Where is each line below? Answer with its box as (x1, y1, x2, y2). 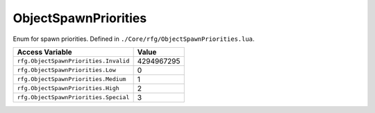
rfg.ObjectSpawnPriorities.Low (17, 67, 116, 74)
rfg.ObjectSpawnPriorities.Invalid (17, 58, 130, 65)
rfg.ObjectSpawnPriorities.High (17, 85, 119, 92)
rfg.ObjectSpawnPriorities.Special (17, 94, 130, 101)
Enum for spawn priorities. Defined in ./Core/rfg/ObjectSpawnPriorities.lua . (12, 35, 255, 43)
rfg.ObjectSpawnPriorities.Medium (17, 76, 126, 83)
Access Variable (17, 47, 72, 57)
